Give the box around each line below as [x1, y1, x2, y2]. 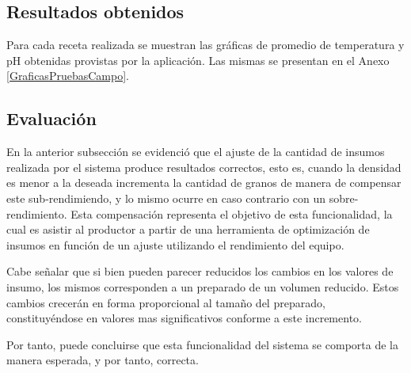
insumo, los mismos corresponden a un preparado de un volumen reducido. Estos [6, 278, 399, 295]
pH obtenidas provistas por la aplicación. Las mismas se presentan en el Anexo [6, 51, 390, 68]
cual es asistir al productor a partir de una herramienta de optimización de [6, 221, 370, 238]
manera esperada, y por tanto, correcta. [6, 352, 199, 368]
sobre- [329, 189, 359, 206]
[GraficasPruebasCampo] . [6, 67, 129, 84]
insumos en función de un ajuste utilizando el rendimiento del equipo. [6, 236, 344, 253]
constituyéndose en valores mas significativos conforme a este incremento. [6, 310, 362, 326]
